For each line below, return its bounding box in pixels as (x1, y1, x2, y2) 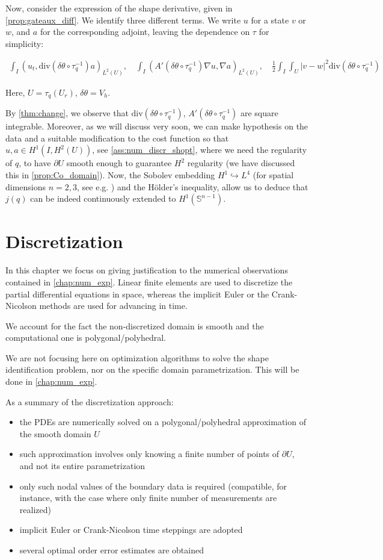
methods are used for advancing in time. (39, 299, 188, 312)
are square (240, 107, 278, 119)
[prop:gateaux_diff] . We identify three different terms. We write (5, 13, 241, 26)
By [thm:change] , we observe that (5, 107, 129, 119)
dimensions (5, 180, 46, 193)
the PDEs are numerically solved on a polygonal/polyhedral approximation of (19, 415, 306, 428)
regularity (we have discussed (187, 157, 295, 169)
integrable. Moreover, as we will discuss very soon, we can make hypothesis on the (5, 120, 308, 132)
